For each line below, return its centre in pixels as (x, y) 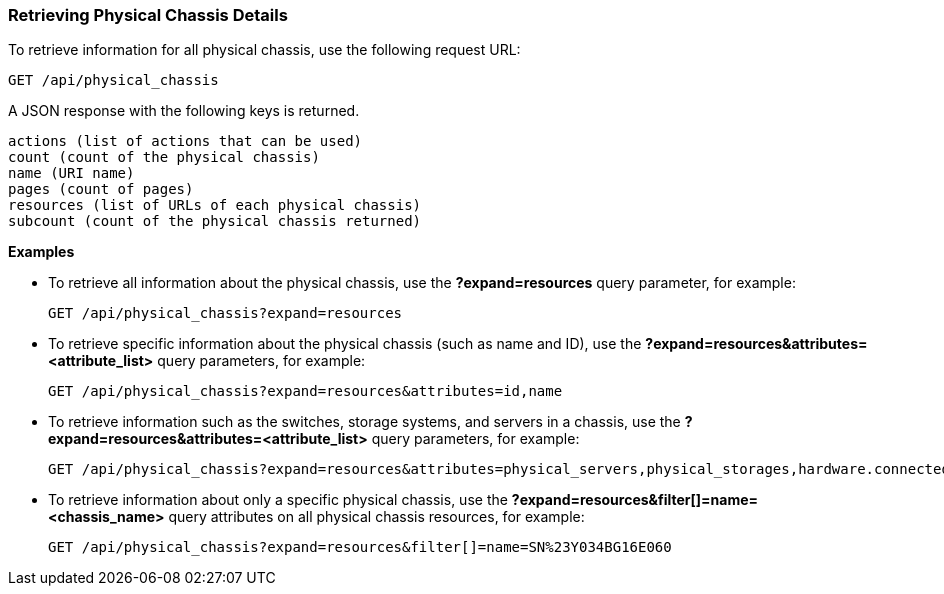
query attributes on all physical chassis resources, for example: (376, 517)
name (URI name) (71, 173)
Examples (41, 252)
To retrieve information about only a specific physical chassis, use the (278, 500)
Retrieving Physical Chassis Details (148, 15)
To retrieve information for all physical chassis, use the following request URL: (264, 50)
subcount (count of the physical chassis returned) (215, 221)
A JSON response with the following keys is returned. (184, 111)
